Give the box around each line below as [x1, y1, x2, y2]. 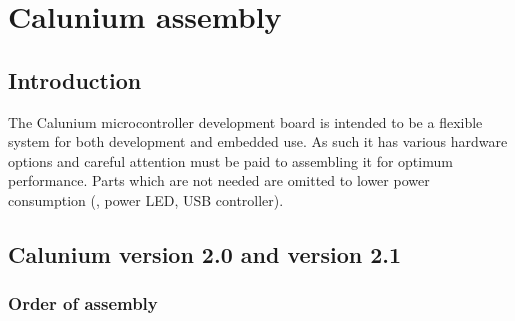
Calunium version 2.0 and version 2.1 [8, 238, 402, 269]
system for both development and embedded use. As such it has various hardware [8, 131, 508, 152]
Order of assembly [8, 291, 158, 316]
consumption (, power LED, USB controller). [8, 189, 284, 210]
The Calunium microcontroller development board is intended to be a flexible [8, 111, 483, 132]
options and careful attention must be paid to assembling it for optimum [8, 150, 453, 171]
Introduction [8, 64, 142, 95]
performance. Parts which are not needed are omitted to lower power [8, 170, 430, 191]
